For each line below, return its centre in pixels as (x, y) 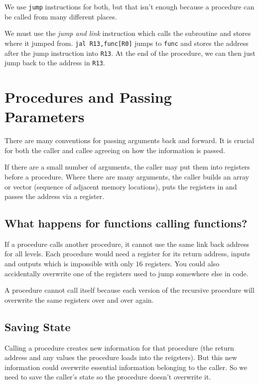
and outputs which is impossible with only (69, 264)
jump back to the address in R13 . (55, 63)
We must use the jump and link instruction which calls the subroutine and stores (128, 33)
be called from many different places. (61, 16)
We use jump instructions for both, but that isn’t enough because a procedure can (129, 6)
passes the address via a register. (55, 196)
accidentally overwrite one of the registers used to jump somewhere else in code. (127, 273)
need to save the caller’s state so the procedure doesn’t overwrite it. (108, 377)
